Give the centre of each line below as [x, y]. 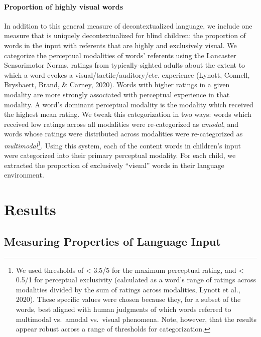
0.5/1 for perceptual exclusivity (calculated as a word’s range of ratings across [136, 280]
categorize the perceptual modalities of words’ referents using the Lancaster [120, 55]
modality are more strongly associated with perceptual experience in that [117, 94]
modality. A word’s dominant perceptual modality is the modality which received [129, 104]
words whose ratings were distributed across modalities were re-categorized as [123, 134]
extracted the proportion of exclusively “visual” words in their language [114, 165]
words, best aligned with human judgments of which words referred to [123, 309]
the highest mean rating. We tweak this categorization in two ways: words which [128, 114]
